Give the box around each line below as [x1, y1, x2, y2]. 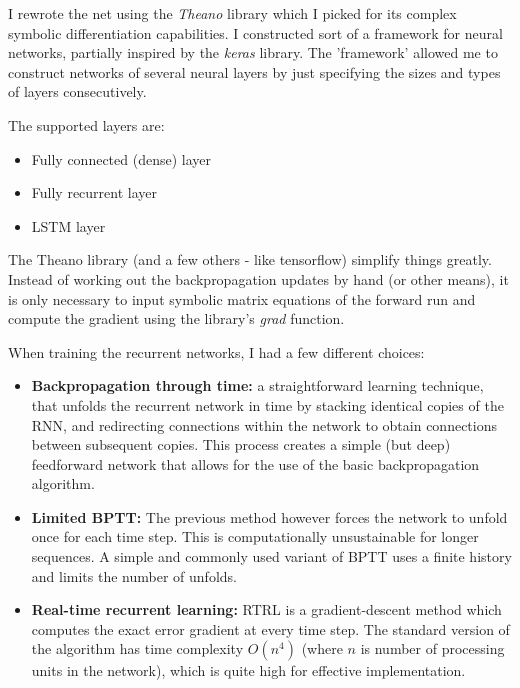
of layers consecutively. [8, 81, 147, 102]
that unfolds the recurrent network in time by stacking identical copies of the [31, 394, 504, 415]
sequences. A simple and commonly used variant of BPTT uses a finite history [31, 546, 512, 567]
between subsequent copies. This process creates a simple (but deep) [31, 434, 451, 455]
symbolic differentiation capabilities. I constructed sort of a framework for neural [8, 22, 503, 43]
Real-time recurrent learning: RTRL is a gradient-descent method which [31, 599, 502, 620]
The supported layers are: [8, 114, 165, 135]
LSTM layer [31, 215, 106, 236]
